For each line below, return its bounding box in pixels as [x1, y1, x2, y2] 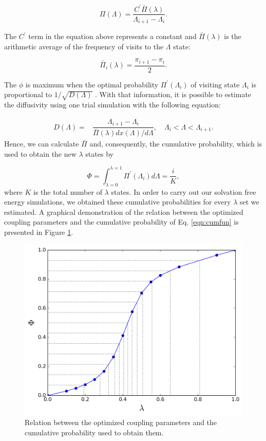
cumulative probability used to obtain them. [25, 427, 164, 437]
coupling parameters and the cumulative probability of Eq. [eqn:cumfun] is [4, 216, 239, 227]
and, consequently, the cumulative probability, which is [89, 138, 262, 149]
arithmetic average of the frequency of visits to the [4, 41, 164, 51]
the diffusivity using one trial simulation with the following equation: [4, 99, 221, 110]
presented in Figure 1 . [4, 227, 73, 237]
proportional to [4, 89, 52, 100]
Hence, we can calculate [4, 138, 79, 149]
